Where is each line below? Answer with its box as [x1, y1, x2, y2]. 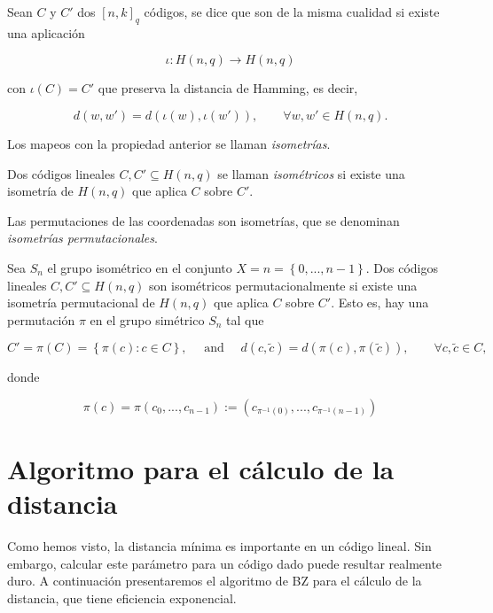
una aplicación [7, 23, 85, 42]
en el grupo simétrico [90, 310, 205, 329]
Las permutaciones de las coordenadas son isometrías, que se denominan [7, 211, 400, 229]
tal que [226, 310, 264, 329]
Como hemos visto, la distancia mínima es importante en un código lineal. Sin [7, 537, 432, 555]
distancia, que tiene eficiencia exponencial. [7, 589, 237, 608]
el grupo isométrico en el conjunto [47, 258, 232, 276]
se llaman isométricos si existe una [217, 164, 405, 182]
